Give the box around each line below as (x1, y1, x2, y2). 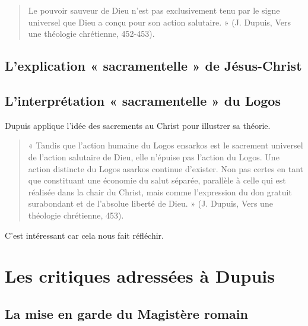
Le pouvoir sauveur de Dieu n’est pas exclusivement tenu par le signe (28, 4, 280, 16)
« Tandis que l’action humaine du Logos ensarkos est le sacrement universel (28, 139, 303, 151)
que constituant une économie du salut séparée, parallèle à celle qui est (28, 174, 286, 186)
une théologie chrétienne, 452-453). (28, 27, 155, 40)
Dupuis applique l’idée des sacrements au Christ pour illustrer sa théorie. (5, 119, 271, 131)
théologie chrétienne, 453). (28, 208, 124, 221)
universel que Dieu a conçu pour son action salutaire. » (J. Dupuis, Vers (28, 15, 291, 28)
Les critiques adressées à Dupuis (5, 264, 275, 288)
